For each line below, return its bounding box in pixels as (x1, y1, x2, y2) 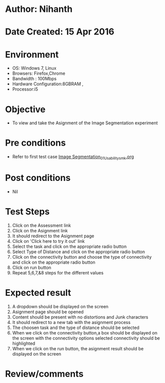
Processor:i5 (12, 86, 38, 92)
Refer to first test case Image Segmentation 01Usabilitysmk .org (12, 154, 134, 161)
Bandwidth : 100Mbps (12, 76, 57, 82)
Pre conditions (5, 137, 66, 149)
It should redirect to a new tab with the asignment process (12, 319, 131, 325)
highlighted (12, 340, 35, 346)
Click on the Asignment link (12, 227, 68, 233)
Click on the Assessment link (12, 222, 71, 228)
